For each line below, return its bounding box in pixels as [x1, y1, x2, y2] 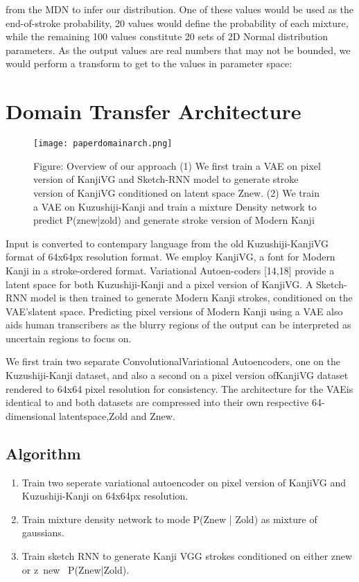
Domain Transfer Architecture [6, 97, 301, 125]
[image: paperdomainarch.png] [33, 139, 173, 149]
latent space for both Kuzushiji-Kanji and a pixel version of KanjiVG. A [6, 276, 313, 291]
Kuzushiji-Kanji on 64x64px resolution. [21, 488, 189, 503]
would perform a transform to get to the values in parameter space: [6, 56, 292, 71]
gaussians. [21, 525, 64, 540]
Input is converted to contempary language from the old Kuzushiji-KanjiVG [6, 236, 329, 250]
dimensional [6, 408, 56, 423]
